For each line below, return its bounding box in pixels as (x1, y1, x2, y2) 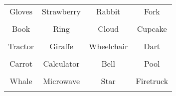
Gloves (9, 5, 33, 17)
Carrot (9, 58, 33, 69)
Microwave (43, 75, 80, 87)
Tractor (8, 40, 34, 52)
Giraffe (49, 40, 73, 52)
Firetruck (136, 75, 169, 87)
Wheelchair (89, 40, 128, 52)
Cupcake (137, 23, 167, 34)
